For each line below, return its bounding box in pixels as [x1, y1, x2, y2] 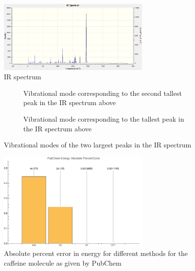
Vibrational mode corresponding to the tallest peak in [23, 114, 184, 124]
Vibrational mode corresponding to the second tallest [23, 88, 182, 98]
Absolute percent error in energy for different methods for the [4, 248, 188, 258]
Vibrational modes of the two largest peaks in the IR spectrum [4, 140, 192, 150]
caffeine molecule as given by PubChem [4, 257, 122, 268]
